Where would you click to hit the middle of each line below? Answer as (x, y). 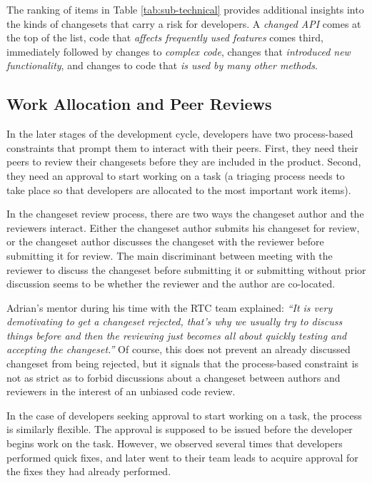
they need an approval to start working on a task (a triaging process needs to (176, 175)
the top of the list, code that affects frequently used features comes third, (165, 37)
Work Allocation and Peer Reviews (139, 104)
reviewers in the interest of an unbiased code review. (121, 391)
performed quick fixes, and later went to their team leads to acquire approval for (182, 457)
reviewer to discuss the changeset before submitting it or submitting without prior (186, 269)
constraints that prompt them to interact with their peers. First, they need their (182, 147)
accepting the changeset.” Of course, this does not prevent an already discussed (179, 349)
